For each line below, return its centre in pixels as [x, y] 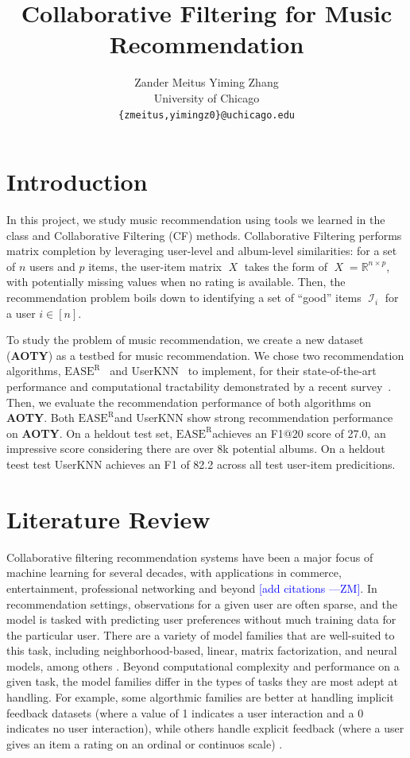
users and [52, 266]
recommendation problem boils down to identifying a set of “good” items [184, 298]
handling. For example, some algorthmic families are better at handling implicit [200, 697]
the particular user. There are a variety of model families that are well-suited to [201, 634]
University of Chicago [207, 97]
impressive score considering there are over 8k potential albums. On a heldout [196, 449]
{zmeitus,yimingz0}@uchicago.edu [207, 115]
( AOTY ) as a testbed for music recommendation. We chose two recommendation [205, 355]
